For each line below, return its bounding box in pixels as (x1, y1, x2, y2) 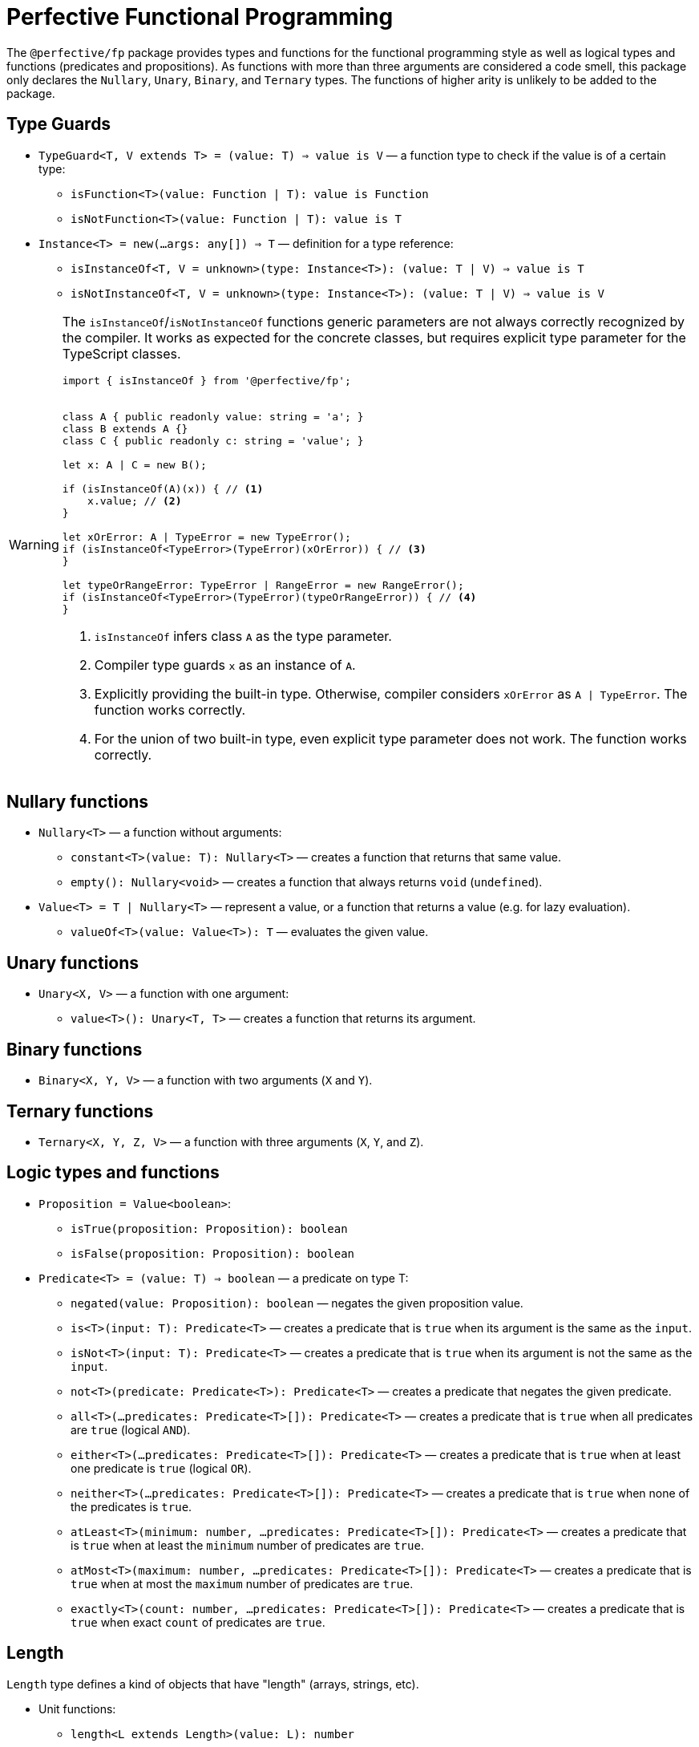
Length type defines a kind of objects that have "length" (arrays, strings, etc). (6, 1676, 419, 1691)
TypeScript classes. (62, 345, 181, 362)
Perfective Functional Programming (6, 3, 394, 30)
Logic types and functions (6, 1162, 220, 1183)
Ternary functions (6, 1100, 154, 1121)
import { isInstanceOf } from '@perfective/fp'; (62, 374, 351, 387)
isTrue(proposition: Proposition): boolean (71, 1222, 348, 1235)
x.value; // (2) (87, 494, 182, 507)
